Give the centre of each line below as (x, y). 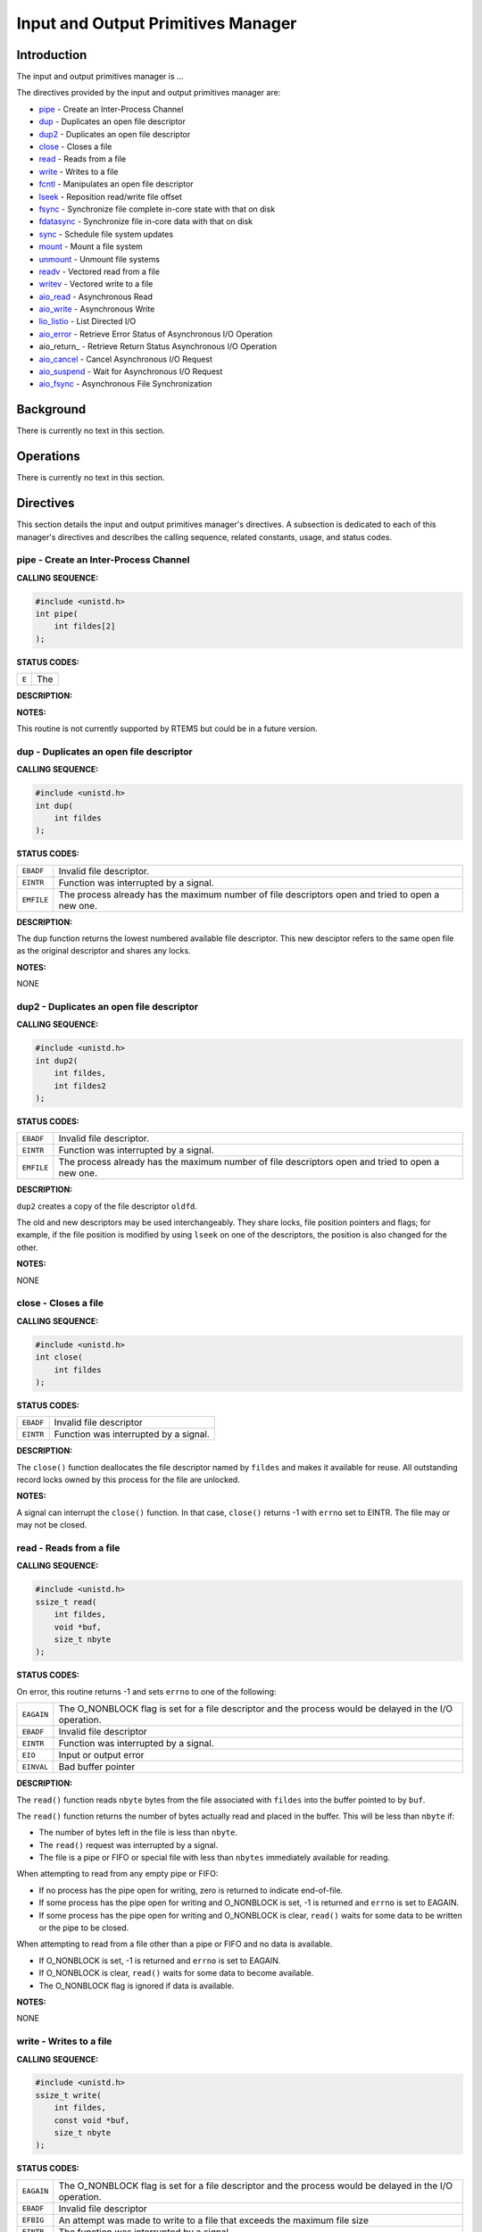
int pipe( (57, 614)
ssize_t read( (66, 1602)
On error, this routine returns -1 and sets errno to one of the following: (146, 1691)
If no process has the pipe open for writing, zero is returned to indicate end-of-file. (191, 1890)
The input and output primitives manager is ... (100, 77)
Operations (48, 457)
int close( (59, 1358)
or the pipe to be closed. (84, 1928)
